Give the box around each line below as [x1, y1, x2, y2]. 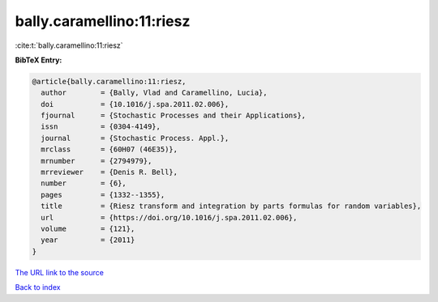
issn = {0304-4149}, [41, 122, 161, 131]
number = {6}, [41, 179, 127, 188]
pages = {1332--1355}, [41, 190, 165, 199]
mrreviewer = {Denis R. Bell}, [41, 168, 178, 177]
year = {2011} [41, 236, 135, 245]
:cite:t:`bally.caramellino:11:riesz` [15, 40, 123, 50]
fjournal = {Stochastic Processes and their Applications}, [41, 111, 307, 121]
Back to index [15, 283, 61, 292]
